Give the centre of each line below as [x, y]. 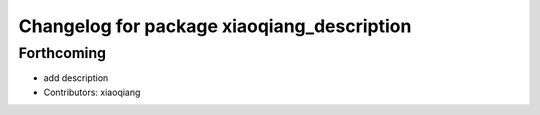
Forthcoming [62, 53]
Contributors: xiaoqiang [92, 92]
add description [76, 78]
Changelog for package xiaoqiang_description [215, 26]
